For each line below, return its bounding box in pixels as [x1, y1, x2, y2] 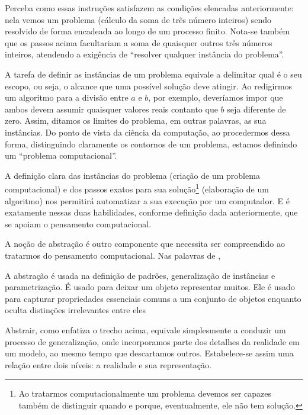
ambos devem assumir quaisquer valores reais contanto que [5, 102, 218, 115]
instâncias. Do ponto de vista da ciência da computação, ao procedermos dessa [5, 126, 290, 138]
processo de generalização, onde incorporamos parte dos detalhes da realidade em [5, 335, 300, 348]
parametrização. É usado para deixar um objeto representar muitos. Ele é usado [5, 281, 295, 293]
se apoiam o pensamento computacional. [5, 217, 152, 230]
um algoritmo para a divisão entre [5, 91, 129, 104]
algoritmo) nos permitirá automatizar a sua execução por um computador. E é [5, 194, 290, 207]
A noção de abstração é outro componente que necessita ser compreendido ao [5, 237, 285, 250]
